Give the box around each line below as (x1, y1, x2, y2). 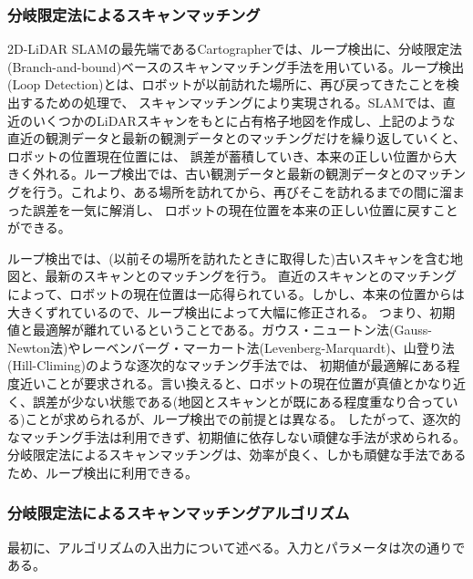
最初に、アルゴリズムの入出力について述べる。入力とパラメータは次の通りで (7, 537, 466, 556)
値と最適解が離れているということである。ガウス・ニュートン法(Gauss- (7, 320, 432, 339)
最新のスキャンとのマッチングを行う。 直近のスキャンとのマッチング (45, 266, 457, 285)
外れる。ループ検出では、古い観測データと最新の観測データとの (32, 164, 416, 183)
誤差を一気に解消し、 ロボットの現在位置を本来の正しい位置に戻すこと (32, 200, 458, 219)
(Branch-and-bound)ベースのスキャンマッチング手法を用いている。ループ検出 (7, 57, 465, 76)
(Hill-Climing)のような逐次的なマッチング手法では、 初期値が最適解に (7, 356, 422, 375)
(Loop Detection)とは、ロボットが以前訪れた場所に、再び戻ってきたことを (7, 75, 447, 94)
